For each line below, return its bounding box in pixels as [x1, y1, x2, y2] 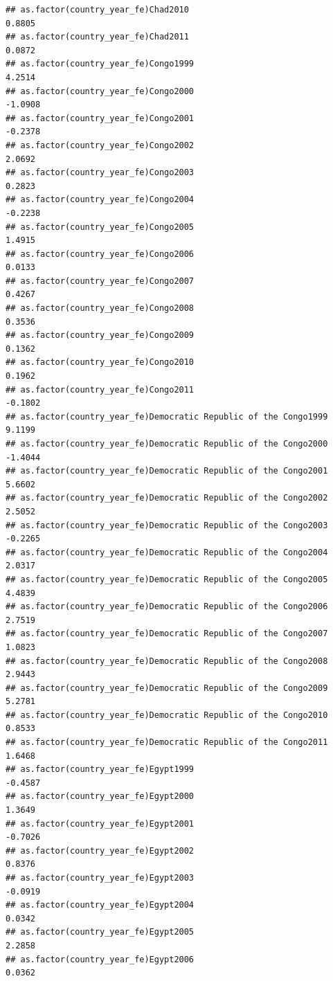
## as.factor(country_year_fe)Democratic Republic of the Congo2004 [6, 547, 328, 557]
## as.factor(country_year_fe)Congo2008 [6, 303, 195, 314]
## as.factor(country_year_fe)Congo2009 [6, 330, 195, 341]
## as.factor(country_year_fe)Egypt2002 [6, 845, 195, 856]
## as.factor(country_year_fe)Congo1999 [6, 59, 195, 69]
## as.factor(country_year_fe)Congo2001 [6, 113, 195, 123]
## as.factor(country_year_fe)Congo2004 [6, 195, 195, 205]
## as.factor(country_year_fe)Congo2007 [6, 276, 195, 286]
